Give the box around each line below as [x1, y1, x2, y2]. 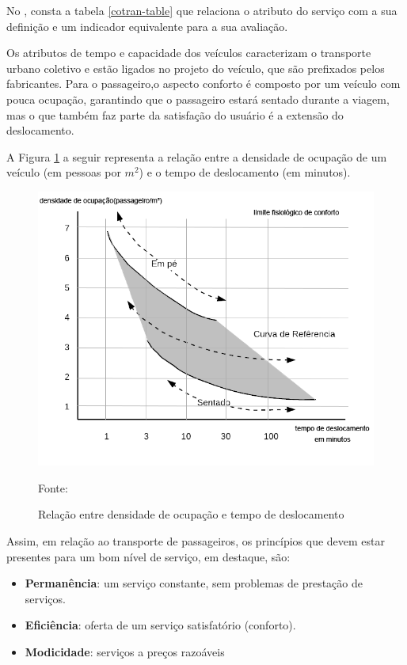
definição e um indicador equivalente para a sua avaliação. [6, 17, 288, 34]
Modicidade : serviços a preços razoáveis [25, 644, 225, 660]
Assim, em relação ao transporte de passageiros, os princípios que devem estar [6, 533, 386, 549]
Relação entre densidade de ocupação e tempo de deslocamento [38, 506, 344, 522]
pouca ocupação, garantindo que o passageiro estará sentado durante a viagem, [6, 90, 390, 107]
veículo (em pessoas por [6, 164, 121, 180]
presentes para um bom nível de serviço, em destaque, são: [6, 548, 291, 564]
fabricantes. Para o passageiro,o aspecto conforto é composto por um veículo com [6, 75, 401, 92]
